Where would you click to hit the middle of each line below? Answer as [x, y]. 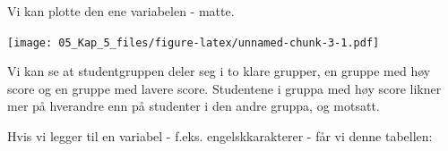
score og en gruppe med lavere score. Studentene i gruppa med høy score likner [224, 88]
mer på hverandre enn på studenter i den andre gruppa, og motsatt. [194, 106]
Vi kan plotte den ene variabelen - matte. [121, 11]
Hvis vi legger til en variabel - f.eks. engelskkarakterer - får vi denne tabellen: [220, 136]
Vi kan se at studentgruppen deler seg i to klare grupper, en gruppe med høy [219, 71]
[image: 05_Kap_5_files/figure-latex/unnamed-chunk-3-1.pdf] [194, 42]
